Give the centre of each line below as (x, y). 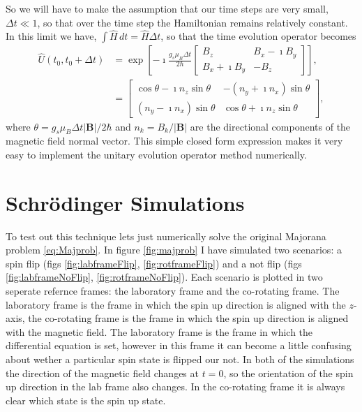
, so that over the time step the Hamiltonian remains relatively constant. (193, 22)
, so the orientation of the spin (288, 373)
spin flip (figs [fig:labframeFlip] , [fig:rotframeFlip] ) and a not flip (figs (154, 263)
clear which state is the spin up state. (86, 400)
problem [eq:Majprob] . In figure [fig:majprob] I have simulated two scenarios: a (174, 250)
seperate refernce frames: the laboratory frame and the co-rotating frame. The (173, 291)
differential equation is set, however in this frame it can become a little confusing (179, 345)
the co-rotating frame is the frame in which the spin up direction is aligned (188, 318)
